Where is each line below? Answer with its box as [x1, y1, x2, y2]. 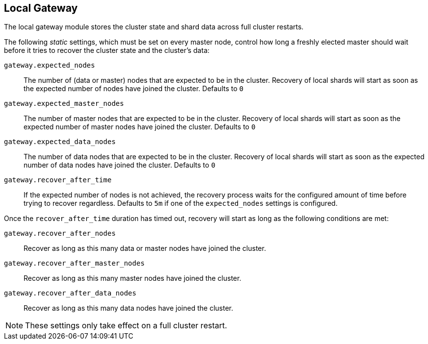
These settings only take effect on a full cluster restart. [25, 320, 227, 331]
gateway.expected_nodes [4, 61, 95, 70]
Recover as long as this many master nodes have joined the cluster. [24, 274, 241, 283]
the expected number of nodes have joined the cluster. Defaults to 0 [24, 84, 243, 93]
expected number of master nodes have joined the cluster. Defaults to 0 [24, 123, 256, 131]
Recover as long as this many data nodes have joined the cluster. [24, 304, 233, 313]
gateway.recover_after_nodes [4, 229, 116, 238]
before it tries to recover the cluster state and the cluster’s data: [4, 46, 210, 55]
